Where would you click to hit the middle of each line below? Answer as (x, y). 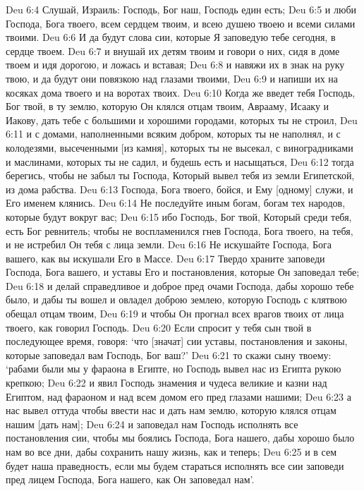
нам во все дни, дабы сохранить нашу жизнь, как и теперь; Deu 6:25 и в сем (171, 451)
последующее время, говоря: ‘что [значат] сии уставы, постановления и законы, (177, 341)
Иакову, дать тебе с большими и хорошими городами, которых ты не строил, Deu (182, 120)
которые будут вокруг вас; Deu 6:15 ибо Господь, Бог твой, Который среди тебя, (179, 216)
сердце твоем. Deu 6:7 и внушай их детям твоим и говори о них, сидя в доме (173, 50)
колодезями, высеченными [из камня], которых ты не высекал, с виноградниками (180, 147)
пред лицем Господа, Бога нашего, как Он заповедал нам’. (130, 479)
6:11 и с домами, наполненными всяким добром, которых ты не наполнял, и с (173, 134)
